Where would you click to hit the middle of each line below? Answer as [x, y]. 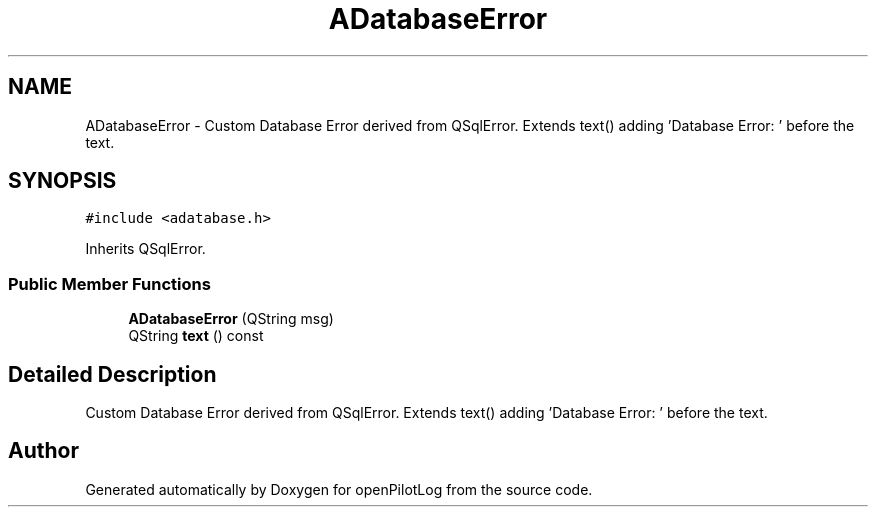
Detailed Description [112, 374]
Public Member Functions [109, 283]
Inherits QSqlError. [145, 249]
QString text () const [196, 336]
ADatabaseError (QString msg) [231, 319]
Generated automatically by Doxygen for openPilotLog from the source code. [339, 489]
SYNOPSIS [62, 181]
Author [43, 451]
